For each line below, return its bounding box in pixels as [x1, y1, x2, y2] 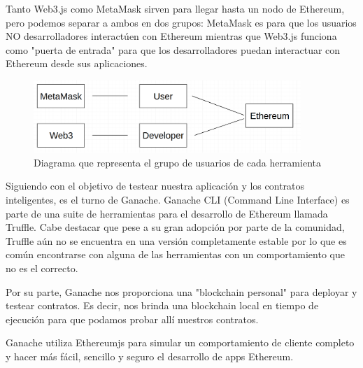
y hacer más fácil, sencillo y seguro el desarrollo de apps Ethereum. [6, 348, 294, 363]
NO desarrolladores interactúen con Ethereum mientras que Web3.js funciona [6, 29, 337, 43]
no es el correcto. [6, 260, 78, 275]
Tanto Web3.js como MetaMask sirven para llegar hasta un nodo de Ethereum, [6, 1, 345, 15]
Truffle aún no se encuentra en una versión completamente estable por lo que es [6, 233, 347, 248]
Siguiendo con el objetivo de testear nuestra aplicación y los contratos [6, 178, 305, 193]
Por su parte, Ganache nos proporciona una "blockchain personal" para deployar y [6, 284, 357, 299]
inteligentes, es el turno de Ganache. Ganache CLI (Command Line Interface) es [6, 192, 350, 206]
